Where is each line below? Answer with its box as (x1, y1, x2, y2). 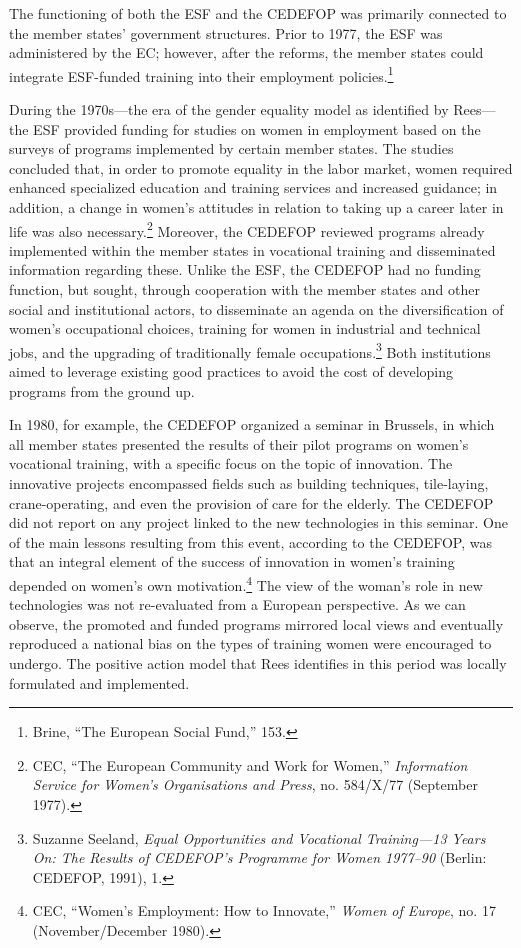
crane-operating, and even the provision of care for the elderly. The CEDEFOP (9, 492, 494, 513)
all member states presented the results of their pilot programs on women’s (9, 433, 469, 454)
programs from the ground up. (9, 380, 195, 401)
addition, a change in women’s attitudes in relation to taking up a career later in (9, 197, 504, 217)
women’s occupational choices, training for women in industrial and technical (9, 318, 481, 339)
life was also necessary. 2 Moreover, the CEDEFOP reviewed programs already (9, 217, 485, 241)
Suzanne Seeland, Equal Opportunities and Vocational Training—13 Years (32, 827, 486, 848)
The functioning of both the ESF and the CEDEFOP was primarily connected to (9, 3, 507, 23)
